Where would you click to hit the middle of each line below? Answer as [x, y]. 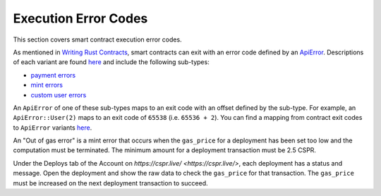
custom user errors [59, 94]
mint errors [47, 85]
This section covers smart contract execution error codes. [98, 39]
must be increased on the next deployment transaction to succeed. [110, 183]
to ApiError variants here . [53, 128]
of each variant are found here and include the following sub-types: [111, 62]
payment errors [53, 75]
